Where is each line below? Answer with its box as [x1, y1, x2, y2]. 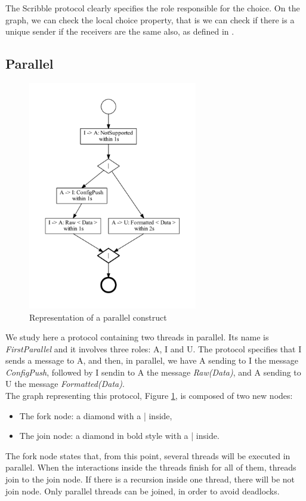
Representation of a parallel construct [29, 311, 167, 323]
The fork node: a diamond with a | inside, [19, 409, 172, 422]
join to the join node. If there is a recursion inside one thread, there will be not [5, 473, 295, 485]
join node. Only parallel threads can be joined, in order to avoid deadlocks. [5, 484, 280, 497]
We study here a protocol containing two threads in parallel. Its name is [5, 331, 269, 343]
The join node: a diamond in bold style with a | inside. [19, 429, 220, 442]
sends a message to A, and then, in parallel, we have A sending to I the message [5, 354, 298, 367]
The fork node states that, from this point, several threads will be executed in [5, 449, 290, 462]
